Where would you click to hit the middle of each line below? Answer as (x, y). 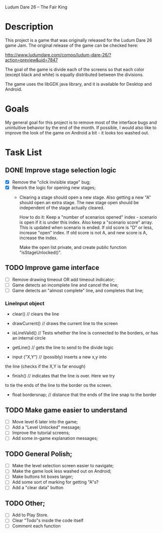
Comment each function (36, 526)
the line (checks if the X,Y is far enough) (45, 366)
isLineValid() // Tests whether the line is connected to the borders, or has (85, 333)
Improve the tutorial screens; (41, 433)
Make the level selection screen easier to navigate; (63, 466)
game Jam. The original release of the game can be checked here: (72, 45)
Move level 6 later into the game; (45, 422)
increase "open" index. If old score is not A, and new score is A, (83, 233)
